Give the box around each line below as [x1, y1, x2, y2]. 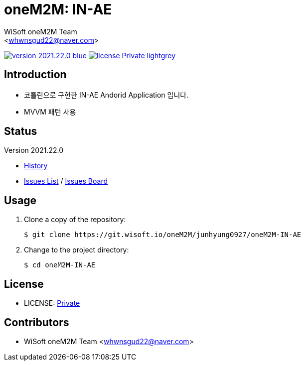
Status [4, 125, 37, 138]
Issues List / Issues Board [24, 177, 108, 186]
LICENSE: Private [24, 299, 80, 308]
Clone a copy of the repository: [24, 215, 126, 224]
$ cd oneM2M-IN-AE [24, 261, 96, 269]
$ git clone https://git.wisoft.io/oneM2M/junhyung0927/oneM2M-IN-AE [24, 231, 302, 239]
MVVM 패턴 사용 [24, 107, 76, 116]
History [24, 161, 48, 170]
